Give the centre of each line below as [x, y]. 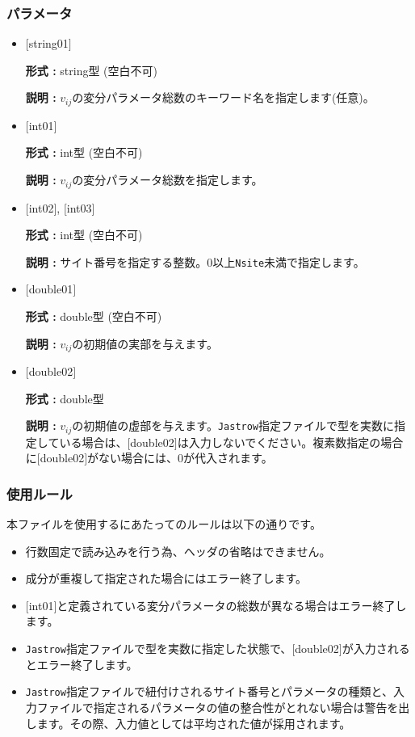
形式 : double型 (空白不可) [94, 316]
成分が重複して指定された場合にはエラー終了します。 [166, 578]
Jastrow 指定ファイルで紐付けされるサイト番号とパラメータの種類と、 [209, 691]
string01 [48, 43]
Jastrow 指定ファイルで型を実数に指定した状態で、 [159, 648]
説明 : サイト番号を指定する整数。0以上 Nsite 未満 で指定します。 [195, 261]
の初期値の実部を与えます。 [145, 343]
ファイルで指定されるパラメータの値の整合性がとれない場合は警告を [218, 707]
